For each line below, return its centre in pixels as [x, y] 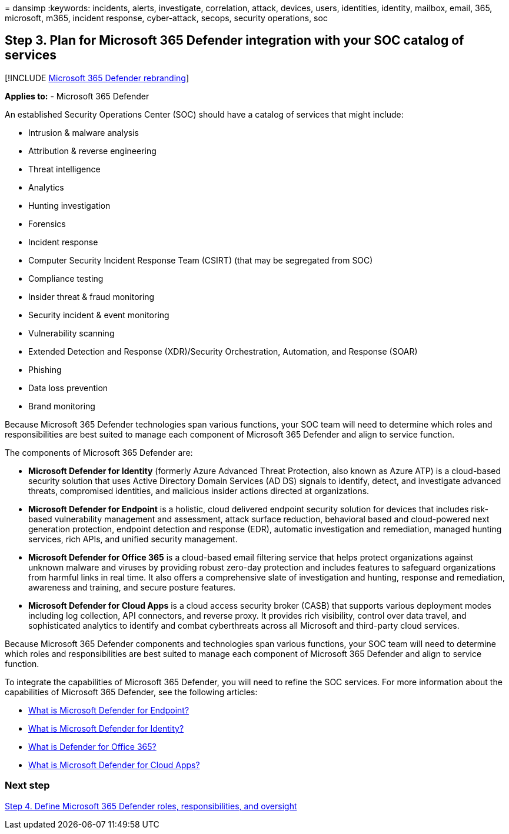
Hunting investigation [69, 205]
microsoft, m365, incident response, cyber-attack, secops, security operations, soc [166, 18]
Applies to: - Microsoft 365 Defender [77, 96]
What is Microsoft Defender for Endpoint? [109, 710]
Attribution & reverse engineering [92, 151]
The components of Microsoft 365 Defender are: [99, 452]
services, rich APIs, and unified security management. [133, 539]
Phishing [45, 369]
